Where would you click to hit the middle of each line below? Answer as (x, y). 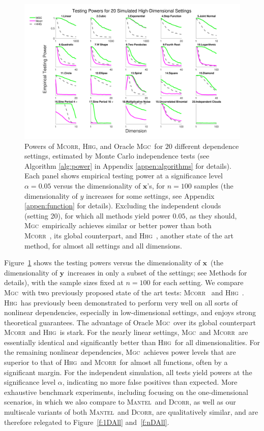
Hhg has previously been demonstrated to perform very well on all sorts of (121, 302)
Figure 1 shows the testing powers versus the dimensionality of (102, 263)
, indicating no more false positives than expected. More (150, 382)
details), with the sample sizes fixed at (64, 282)
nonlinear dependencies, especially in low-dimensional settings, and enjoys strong (130, 312)
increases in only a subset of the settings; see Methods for (157, 272)
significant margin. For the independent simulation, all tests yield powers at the (128, 372)
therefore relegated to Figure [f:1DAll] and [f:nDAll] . (87, 422)
